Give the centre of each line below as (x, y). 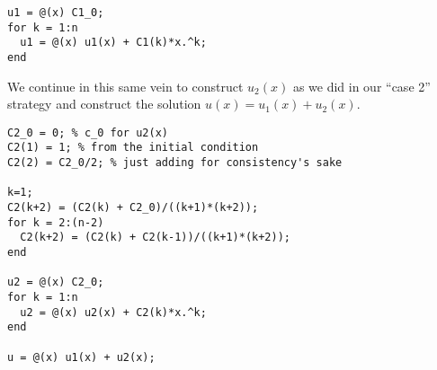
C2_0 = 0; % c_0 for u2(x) (88, 132)
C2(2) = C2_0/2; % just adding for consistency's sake (175, 163)
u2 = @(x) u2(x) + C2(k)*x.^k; (113, 312)
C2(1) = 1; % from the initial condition (133, 148)
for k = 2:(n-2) (56, 222)
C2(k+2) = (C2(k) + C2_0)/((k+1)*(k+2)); (133, 208)
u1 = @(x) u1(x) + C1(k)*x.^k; (113, 43)
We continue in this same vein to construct (125, 86)
